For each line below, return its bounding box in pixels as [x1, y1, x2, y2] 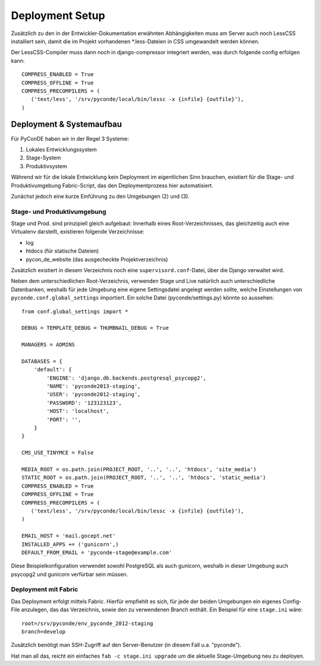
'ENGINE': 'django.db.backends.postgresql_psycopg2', [46, 374, 207, 381]
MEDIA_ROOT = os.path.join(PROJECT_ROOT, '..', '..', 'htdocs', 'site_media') [21, 466, 257, 472]
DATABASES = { [21, 358, 62, 365]
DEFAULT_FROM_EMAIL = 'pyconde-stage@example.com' [21, 549, 172, 555]
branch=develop [21, 629, 66, 635]
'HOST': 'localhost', [46, 408, 110, 415]
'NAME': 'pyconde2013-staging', [46, 383, 141, 390]
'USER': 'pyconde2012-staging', [46, 391, 141, 398]
